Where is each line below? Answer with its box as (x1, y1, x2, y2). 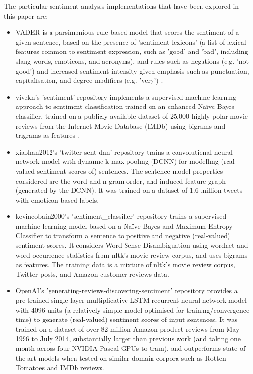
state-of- (223, 343, 248, 353)
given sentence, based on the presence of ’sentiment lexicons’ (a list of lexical (15, 36, 246, 47)
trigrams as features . (15, 130, 79, 140)
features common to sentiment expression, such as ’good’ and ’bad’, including (15, 46, 248, 56)
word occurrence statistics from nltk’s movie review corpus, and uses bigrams (15, 249, 248, 260)
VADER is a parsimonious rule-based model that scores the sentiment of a (15, 27, 239, 37)
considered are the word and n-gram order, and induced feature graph (15, 175, 226, 186)
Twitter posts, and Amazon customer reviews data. (15, 268, 169, 279)
